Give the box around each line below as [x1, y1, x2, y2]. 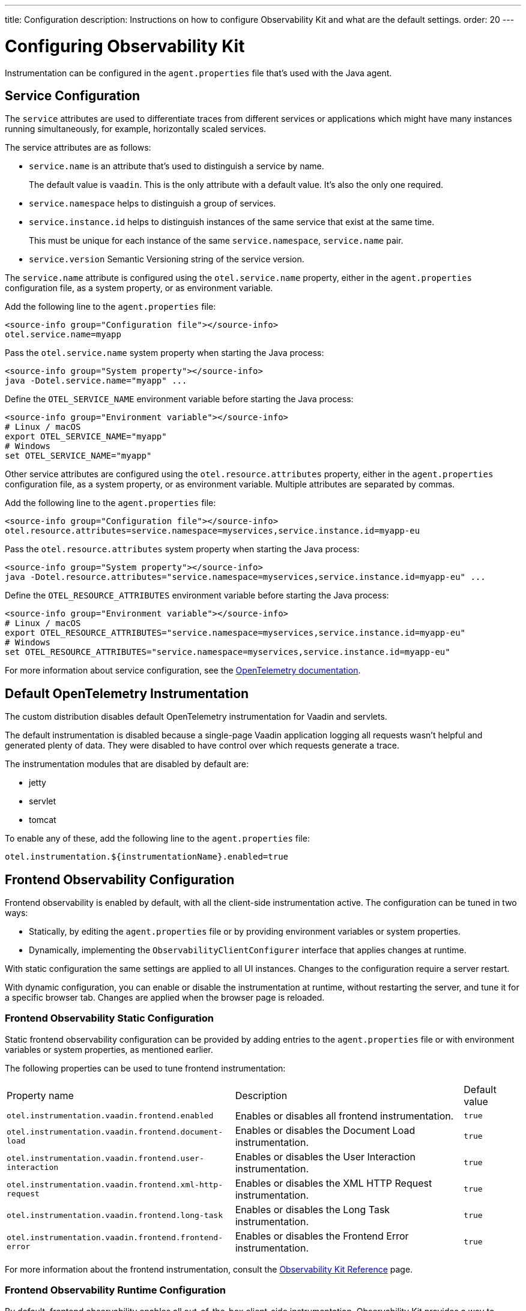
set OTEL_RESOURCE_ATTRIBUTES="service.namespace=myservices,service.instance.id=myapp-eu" [5, 647, 450, 657]
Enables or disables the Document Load [235, 1124, 416, 1136]
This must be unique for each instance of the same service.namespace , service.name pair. [29, 235, 404, 246]
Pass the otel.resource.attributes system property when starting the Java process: [5, 544, 360, 555]
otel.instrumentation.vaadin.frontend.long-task [7, 1211, 223, 1220]
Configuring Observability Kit [5, 35, 245, 56]
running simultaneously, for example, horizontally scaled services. [5, 124, 267, 134]
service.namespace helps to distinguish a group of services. [29, 198, 276, 209]
